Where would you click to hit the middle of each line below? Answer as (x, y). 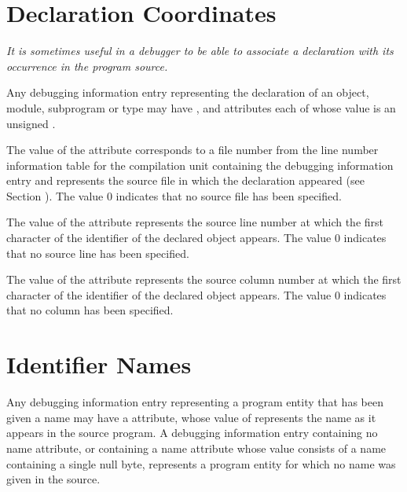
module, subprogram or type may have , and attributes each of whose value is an (201, 107)
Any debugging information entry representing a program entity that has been (195, 402)
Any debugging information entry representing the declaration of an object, (188, 92)
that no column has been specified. (90, 310)
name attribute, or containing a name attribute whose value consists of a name (196, 448)
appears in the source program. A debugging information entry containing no (192, 433)
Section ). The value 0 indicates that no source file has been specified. (174, 195)
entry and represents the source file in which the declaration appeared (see (185, 180)
